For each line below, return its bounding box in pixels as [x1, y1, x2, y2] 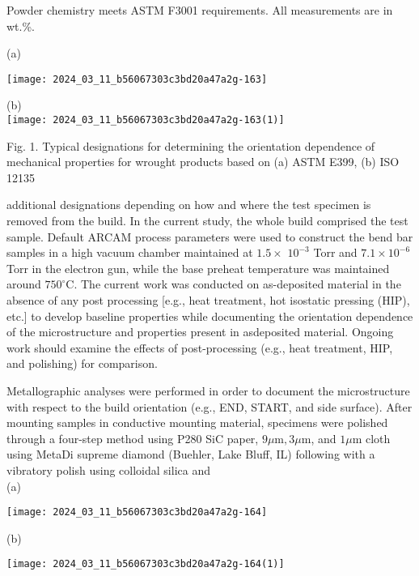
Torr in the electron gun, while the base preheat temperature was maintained [6, 259, 390, 276]
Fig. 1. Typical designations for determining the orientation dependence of [6, 137, 375, 154]
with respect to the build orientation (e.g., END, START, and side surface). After [6, 398, 413, 415]
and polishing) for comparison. [6, 355, 158, 372]
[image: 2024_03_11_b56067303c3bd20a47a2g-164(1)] [6, 558, 285, 570]
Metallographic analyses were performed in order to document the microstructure [6, 382, 410, 399]
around [6, 275, 41, 292]
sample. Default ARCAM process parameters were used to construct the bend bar [6, 228, 413, 245]
